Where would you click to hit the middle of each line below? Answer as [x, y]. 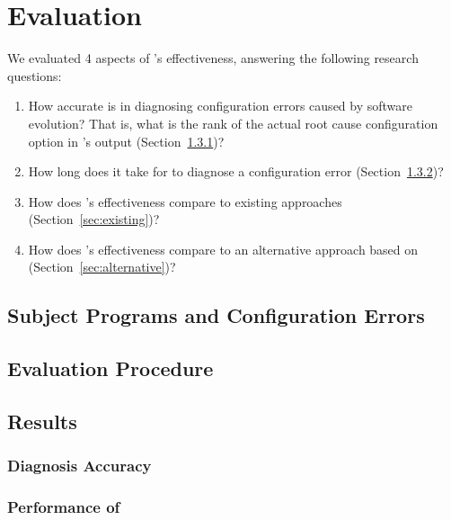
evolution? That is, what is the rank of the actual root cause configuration [233, 123]
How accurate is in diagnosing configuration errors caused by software [221, 106]
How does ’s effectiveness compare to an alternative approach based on [223, 249]
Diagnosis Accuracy [80, 466]
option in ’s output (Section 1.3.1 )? [126, 141]
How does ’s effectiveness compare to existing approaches [185, 201]
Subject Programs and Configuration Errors [216, 315]
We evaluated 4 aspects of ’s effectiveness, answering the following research [213, 58]
